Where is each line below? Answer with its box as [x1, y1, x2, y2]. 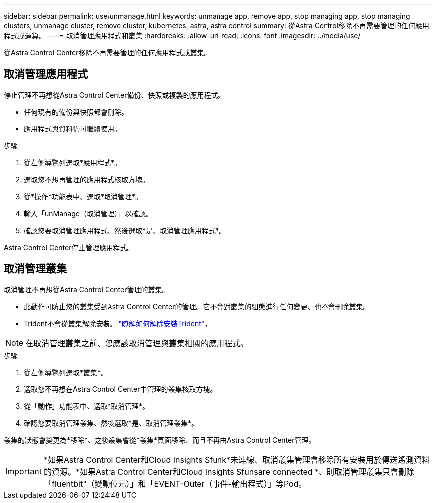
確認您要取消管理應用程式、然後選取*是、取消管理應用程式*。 [24, 226, 226, 235]
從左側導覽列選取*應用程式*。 [24, 158, 122, 167]
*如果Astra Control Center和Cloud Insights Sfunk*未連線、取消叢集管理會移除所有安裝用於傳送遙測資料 [43, 454, 430, 465]
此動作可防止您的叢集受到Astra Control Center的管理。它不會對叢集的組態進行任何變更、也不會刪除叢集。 [24, 302, 370, 311]
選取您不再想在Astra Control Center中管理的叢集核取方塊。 [24, 384, 217, 393]
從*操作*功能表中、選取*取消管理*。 [24, 192, 143, 201]
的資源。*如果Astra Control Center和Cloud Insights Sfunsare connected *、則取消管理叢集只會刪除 [43, 466, 415, 477]
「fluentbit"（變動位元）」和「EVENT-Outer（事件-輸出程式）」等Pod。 [43, 478, 307, 489]
